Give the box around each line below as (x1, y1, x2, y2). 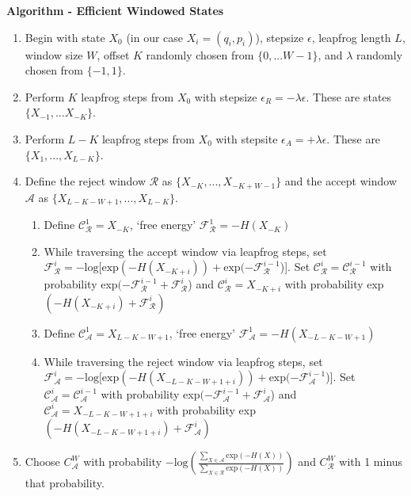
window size (25, 46, 83, 63)
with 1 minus (339, 453, 403, 470)
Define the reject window (25, 173, 147, 189)
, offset (97, 46, 130, 63)
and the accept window (284, 173, 397, 189)
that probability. (25, 475, 105, 491)
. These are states (306, 88, 392, 105)
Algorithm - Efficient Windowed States (6, 2, 224, 18)
